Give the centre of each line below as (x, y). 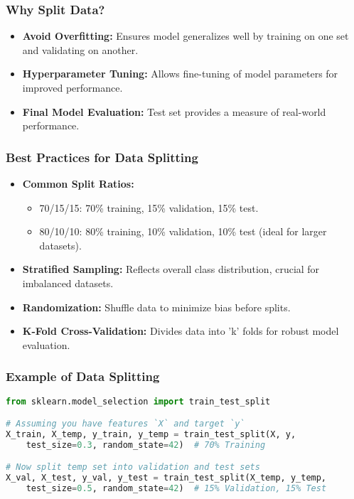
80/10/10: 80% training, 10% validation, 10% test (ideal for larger (183, 231)
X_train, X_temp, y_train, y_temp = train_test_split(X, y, (151, 434)
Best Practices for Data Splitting (102, 157)
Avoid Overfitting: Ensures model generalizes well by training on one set (186, 36)
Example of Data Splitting (83, 376)
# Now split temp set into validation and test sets (133, 467)
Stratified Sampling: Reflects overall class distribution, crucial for (171, 269)
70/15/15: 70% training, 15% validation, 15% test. (149, 207)
